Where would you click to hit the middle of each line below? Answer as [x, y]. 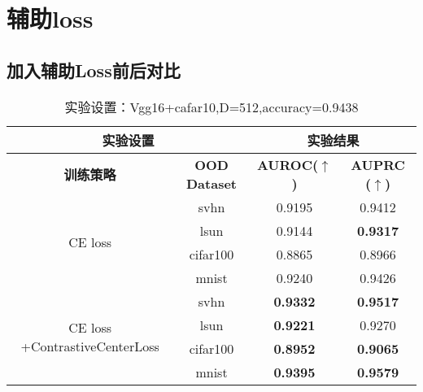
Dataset [212, 183]
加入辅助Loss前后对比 [94, 70]
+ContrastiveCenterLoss [90, 346]
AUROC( [288, 164]
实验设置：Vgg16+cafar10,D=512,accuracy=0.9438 [211, 107]
